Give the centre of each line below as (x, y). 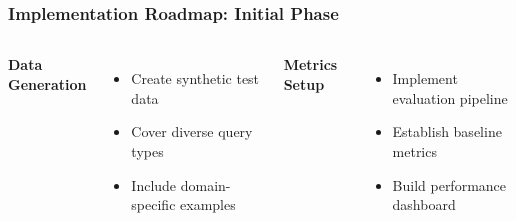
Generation (47, 83)
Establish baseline (447, 131)
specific (153, 204)
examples (208, 204)
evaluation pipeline (450, 97)
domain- (205, 184)
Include (154, 184)
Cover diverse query (192, 131)
